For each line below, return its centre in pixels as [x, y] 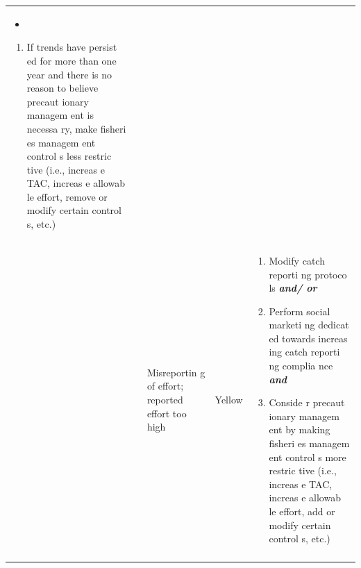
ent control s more [308, 457]
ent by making [300, 429]
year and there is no [69, 74]
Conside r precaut [307, 402]
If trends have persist [72, 47]
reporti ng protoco [308, 274]
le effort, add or [302, 511]
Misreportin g [176, 372]
